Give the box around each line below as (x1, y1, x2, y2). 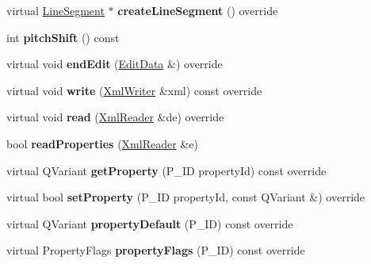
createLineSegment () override (117, 2, 278, 18)
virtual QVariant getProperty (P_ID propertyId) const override (6, 162, 327, 178)
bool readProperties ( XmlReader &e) (6, 135, 198, 151)
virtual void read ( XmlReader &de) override (6, 109, 224, 125)
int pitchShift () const (6, 29, 120, 45)
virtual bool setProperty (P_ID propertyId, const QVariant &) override (6, 189, 365, 205)
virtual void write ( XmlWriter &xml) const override (6, 82, 262, 98)
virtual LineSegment (6, 2, 105, 18)
